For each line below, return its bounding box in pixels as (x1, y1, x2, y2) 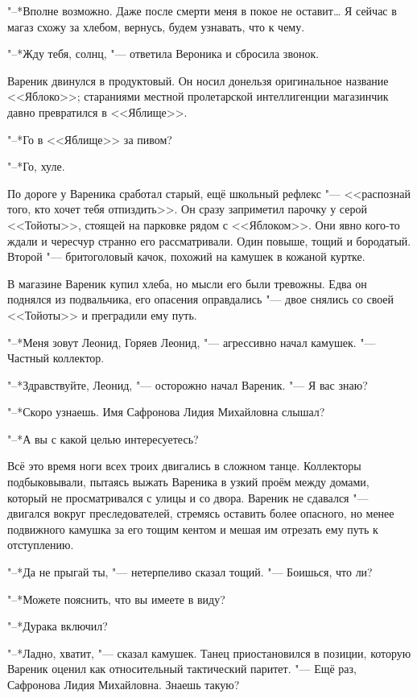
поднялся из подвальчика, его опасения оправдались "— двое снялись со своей (7, 291, 394, 308)
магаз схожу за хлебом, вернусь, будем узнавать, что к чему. (7, 18, 305, 35)
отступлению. (7, 536, 74, 553)
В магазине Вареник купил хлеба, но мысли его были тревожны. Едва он (7, 275, 367, 291)
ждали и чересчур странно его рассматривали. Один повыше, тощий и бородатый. (7, 232, 411, 249)
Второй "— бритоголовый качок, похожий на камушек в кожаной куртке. (7, 248, 365, 265)
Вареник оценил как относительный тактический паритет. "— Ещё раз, (7, 660, 357, 677)
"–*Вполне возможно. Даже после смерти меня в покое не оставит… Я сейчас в (7, 2, 397, 19)
